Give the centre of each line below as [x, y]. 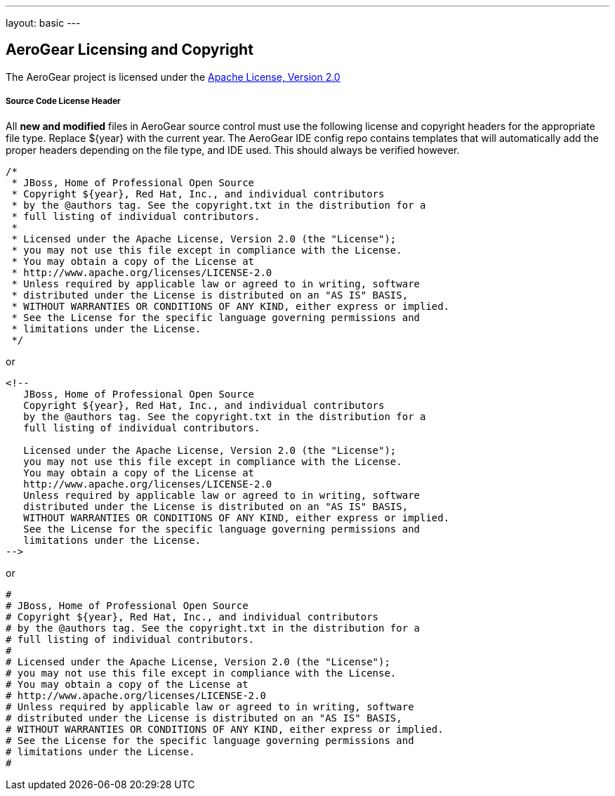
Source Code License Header [63, 102]
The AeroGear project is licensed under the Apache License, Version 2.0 [173, 77]
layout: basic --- [43, 23]
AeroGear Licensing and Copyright [130, 50]
